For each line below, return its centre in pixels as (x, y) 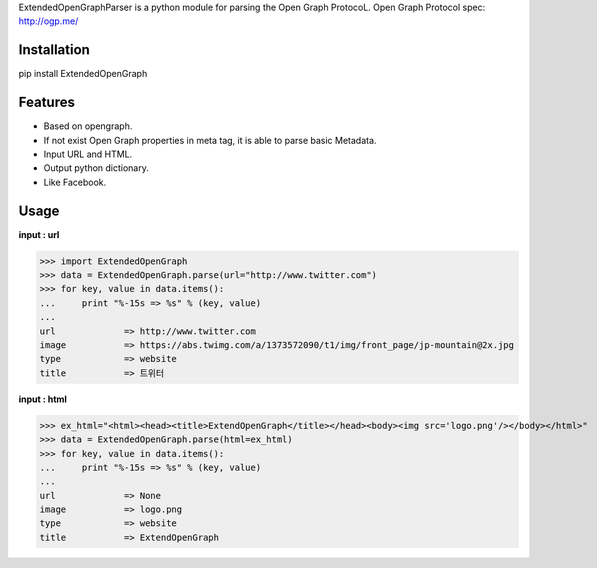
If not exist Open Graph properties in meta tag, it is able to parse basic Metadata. (210, 140)
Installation (54, 50)
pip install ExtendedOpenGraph (83, 74)
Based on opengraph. (88, 126)
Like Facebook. (75, 182)
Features (46, 102)
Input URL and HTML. (88, 154)
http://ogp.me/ (48, 21)
